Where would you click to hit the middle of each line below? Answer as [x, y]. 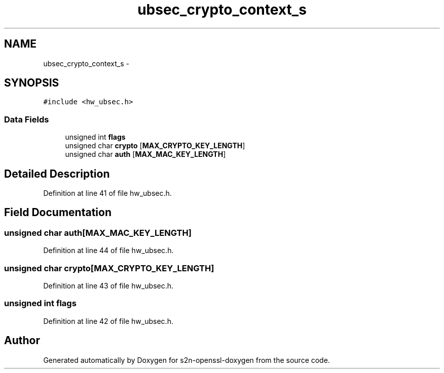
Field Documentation [58, 213]
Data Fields [27, 119]
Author [22, 341]
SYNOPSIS [32, 83]
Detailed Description [57, 174]
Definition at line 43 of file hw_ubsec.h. [108, 286]
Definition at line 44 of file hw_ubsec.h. [108, 251]
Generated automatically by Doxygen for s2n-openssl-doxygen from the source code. [187, 360]
